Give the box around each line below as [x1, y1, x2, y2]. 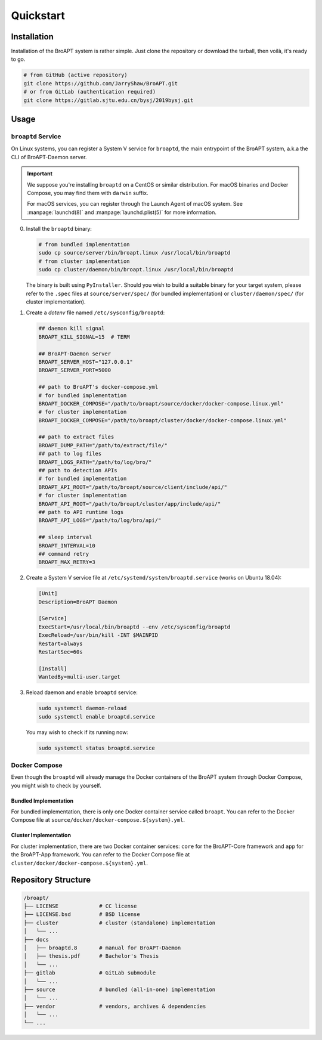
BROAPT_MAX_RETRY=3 [38, 559, 95, 566]
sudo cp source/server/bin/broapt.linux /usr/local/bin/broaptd [38, 249, 231, 256]
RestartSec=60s [38, 649, 83, 655]
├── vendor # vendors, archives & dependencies [23, 1002, 206, 1010]
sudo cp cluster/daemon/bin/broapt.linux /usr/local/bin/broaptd [38, 266, 234, 273]
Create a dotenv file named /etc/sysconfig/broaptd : [26, 309, 165, 316]
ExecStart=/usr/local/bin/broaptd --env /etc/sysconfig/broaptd [38, 623, 231, 630]
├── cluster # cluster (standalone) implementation [23, 919, 216, 926]
